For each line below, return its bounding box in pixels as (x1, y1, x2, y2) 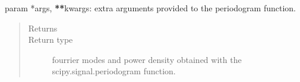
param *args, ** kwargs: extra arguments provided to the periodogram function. (5, 2, 296, 14)
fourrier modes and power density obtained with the (52, 53, 242, 65)
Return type (28, 33, 73, 46)
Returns (28, 21, 58, 34)
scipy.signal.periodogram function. (52, 65, 176, 77)
